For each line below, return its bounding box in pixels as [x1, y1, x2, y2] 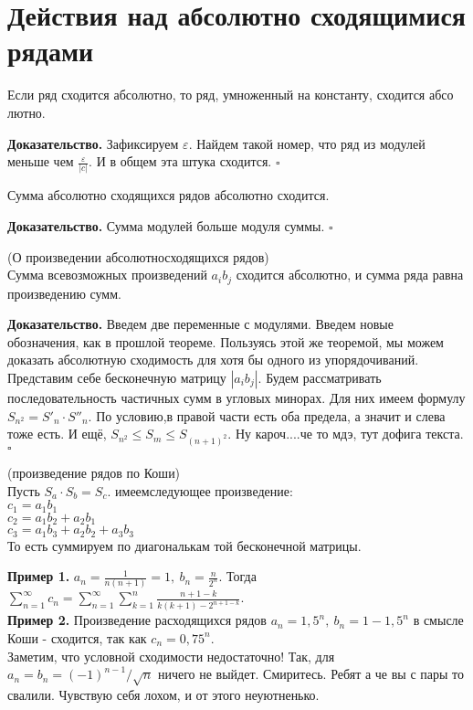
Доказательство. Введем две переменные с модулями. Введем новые [7, 314, 394, 334]
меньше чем [7, 152, 74, 171]
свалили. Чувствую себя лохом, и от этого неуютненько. [7, 684, 320, 704]
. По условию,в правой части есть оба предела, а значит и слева [88, 406, 446, 425]
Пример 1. [7, 567, 70, 586]
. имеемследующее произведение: [107, 481, 293, 500]
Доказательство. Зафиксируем [7, 133, 179, 153]
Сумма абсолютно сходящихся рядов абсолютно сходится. [7, 185, 330, 205]
